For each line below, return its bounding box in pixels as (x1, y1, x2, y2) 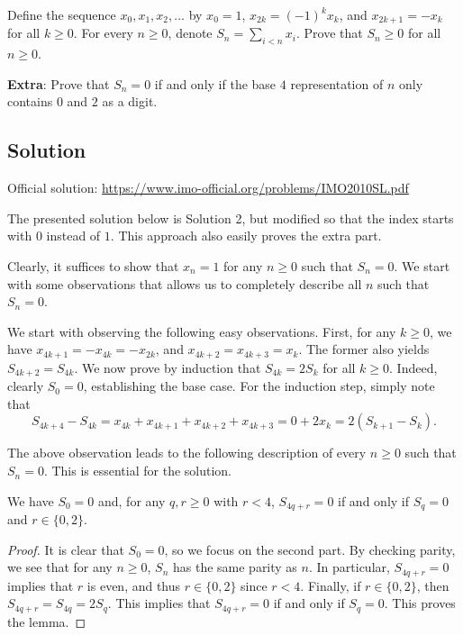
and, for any (97, 491, 166, 510)
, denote (168, 23, 213, 42)
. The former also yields (298, 340, 430, 358)
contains (7, 92, 53, 111)
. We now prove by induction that (74, 358, 261, 376)
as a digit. (102, 92, 158, 111)
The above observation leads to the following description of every (7, 443, 367, 462)
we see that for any (7, 558, 113, 576)
